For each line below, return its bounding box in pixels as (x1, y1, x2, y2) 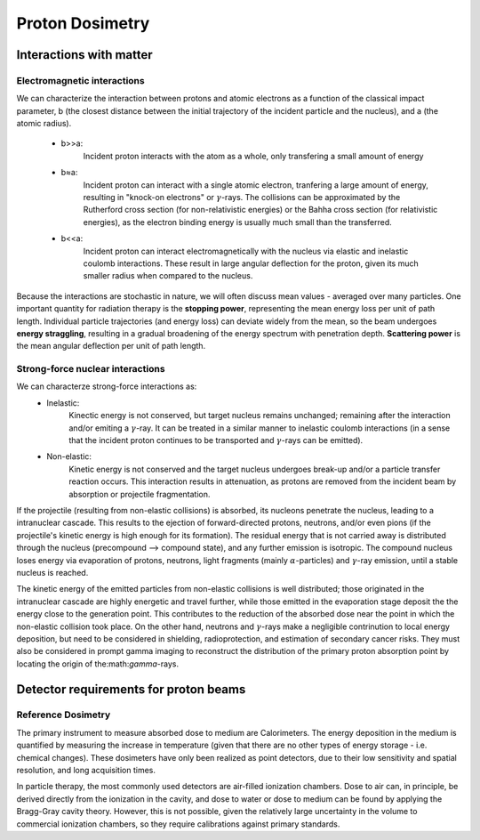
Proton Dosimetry (16, 13, 150, 33)
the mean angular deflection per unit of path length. (16, 341, 206, 351)
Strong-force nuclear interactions (16, 363, 165, 376)
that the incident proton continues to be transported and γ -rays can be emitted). (68, 435, 364, 446)
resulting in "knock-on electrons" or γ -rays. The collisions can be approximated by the (83, 192, 401, 203)
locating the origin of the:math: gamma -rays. (16, 658, 180, 669)
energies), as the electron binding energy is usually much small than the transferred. (83, 216, 392, 227)
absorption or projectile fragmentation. (68, 489, 211, 499)
